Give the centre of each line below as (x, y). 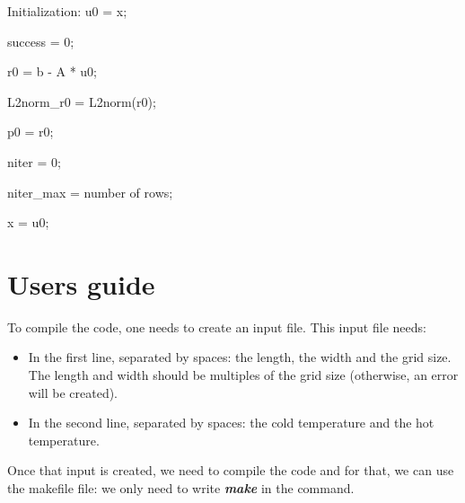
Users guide (81, 283)
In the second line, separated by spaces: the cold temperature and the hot (231, 423)
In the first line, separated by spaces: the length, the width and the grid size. (240, 357)
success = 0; (41, 41)
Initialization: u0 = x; (67, 11)
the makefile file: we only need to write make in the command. (181, 488)
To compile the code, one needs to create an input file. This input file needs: (217, 327)
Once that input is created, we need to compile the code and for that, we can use (231, 470)
